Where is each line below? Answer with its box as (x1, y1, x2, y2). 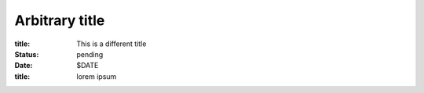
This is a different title (76, 39, 147, 48)
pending (76, 49, 104, 59)
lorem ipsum (76, 71, 117, 81)
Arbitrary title (14, 12, 105, 29)
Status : (14, 49, 39, 59)
